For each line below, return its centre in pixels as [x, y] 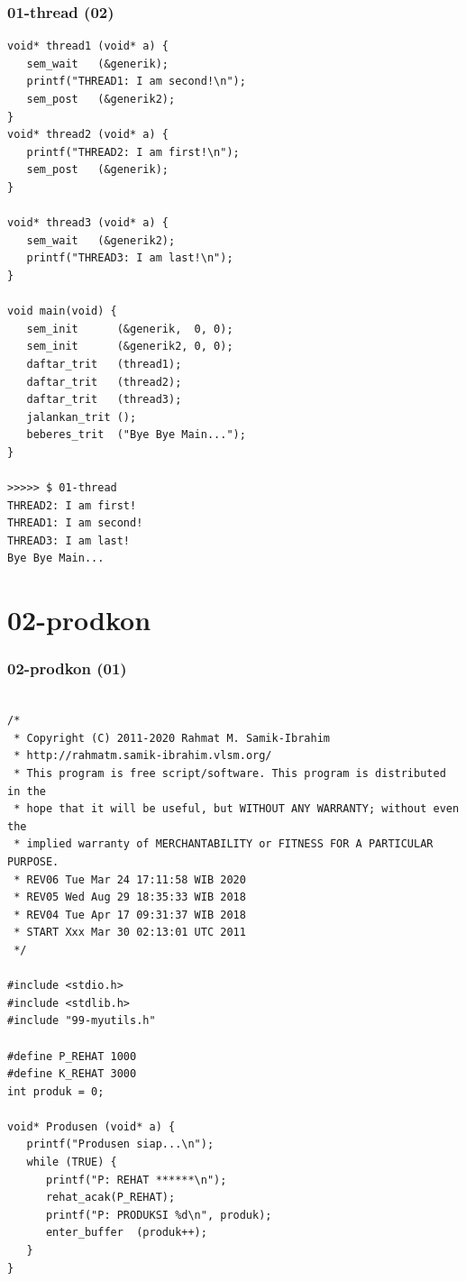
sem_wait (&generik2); [101, 240]
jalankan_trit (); [82, 417]
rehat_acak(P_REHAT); [110, 1198]
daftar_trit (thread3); [104, 400]
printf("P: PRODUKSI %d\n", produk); [159, 1215]
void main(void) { [62, 311]
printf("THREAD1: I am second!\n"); [136, 82]
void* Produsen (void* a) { [91, 1126]
